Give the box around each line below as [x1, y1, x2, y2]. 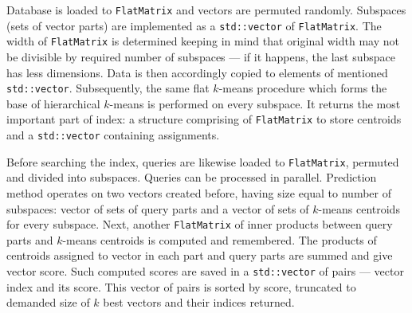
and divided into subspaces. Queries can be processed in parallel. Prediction [6, 169, 377, 186]
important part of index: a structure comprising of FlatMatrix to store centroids [6, 111, 402, 127]
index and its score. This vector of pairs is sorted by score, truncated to [6, 278, 356, 295]
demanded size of [6, 294, 90, 311]
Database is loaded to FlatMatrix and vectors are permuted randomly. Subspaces [6, 2, 406, 18]
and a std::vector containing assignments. [6, 127, 220, 143]
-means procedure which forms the [218, 80, 387, 96]
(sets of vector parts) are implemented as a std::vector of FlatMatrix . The [6, 17, 382, 33]
